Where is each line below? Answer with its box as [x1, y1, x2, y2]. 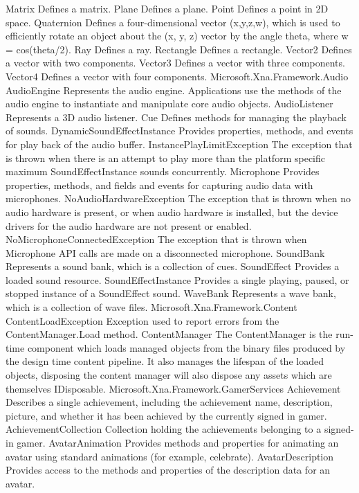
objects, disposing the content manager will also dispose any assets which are [6, 368, 332, 382]
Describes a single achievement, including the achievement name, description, [6, 395, 333, 409]
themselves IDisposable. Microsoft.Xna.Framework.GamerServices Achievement [6, 381, 341, 395]
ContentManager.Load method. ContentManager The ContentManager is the [6, 327, 333, 341]
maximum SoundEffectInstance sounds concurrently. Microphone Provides [6, 164, 320, 179]
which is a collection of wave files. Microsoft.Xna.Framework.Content [6, 300, 297, 314]
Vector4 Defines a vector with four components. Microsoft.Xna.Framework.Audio [6, 69, 349, 83]
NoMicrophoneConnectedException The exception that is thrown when [6, 232, 307, 247]
